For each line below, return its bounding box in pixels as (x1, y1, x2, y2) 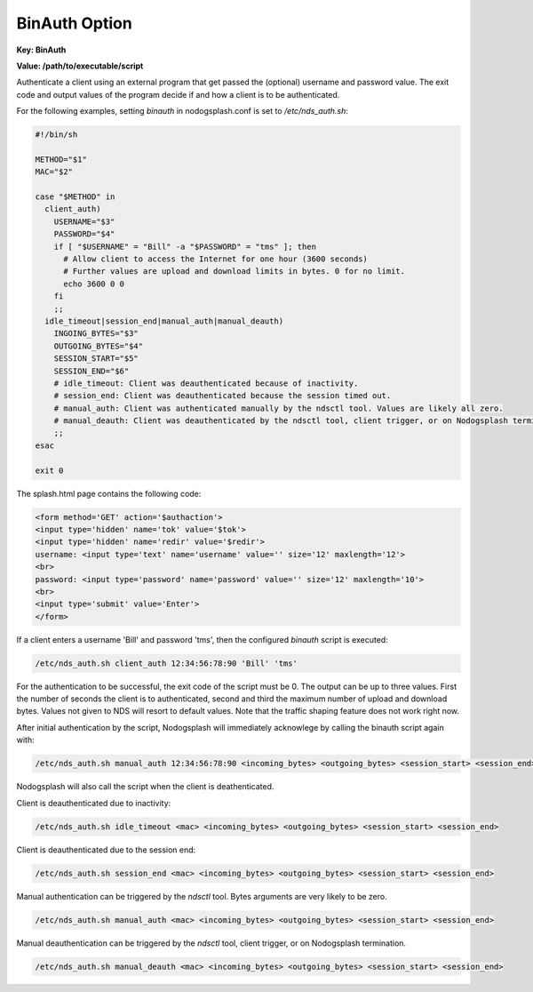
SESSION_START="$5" (53, 354, 139, 364)
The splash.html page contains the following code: (16, 488, 202, 499)
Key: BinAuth (16, 44, 67, 55)
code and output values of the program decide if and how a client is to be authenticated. (16, 89, 340, 100)
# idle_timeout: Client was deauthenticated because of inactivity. (53, 378, 359, 388)
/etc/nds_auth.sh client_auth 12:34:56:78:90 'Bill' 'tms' (35, 658, 298, 668)
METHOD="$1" (35, 154, 88, 164)
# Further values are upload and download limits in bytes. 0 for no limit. (63, 267, 406, 276)
